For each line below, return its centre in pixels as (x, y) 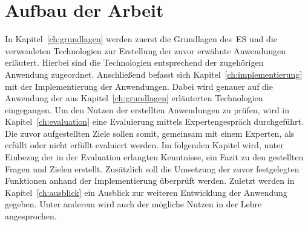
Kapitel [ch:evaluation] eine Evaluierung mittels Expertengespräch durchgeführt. (154, 121)
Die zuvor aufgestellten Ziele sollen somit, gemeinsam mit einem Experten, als (150, 133)
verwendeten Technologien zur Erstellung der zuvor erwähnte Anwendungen (146, 50)
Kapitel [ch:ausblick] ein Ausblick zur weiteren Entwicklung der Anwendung (146, 192)
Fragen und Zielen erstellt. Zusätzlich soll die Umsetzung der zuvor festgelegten (152, 168)
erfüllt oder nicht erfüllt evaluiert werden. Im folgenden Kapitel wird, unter (144, 145)
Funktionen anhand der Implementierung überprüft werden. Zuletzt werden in (150, 180)
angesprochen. (31, 216)
